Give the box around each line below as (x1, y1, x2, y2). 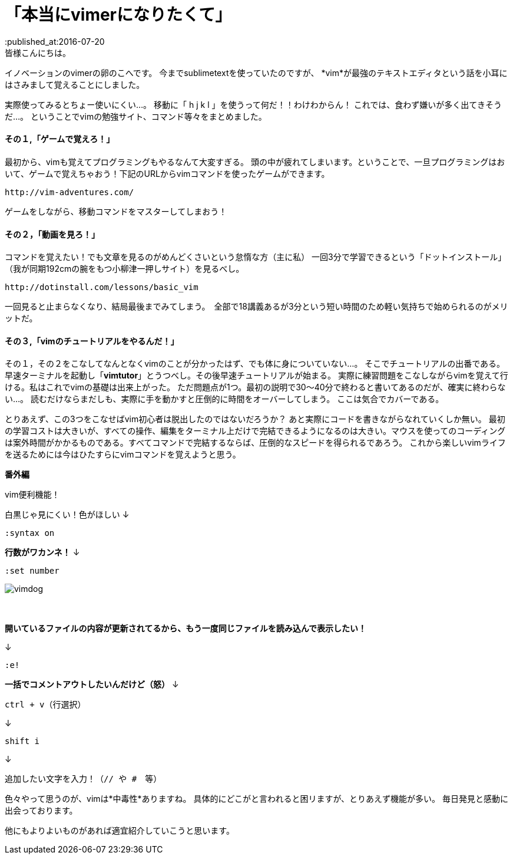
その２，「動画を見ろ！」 (5, 229, 100, 239)
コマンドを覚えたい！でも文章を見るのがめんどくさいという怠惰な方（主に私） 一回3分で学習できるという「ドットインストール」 (5, 252, 507, 262)
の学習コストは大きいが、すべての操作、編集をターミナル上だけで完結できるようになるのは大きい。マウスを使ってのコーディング (5, 426, 506, 436)
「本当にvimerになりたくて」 (5, 5, 232, 25)
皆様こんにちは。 (5, 47, 71, 58)
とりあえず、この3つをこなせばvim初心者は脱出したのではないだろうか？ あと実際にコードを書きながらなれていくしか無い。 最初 (5, 414, 505, 424)
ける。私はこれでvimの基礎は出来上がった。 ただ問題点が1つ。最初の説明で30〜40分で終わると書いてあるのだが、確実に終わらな (5, 382, 506, 393)
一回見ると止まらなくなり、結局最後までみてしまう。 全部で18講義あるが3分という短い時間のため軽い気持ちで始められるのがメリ (5, 301, 508, 312)
